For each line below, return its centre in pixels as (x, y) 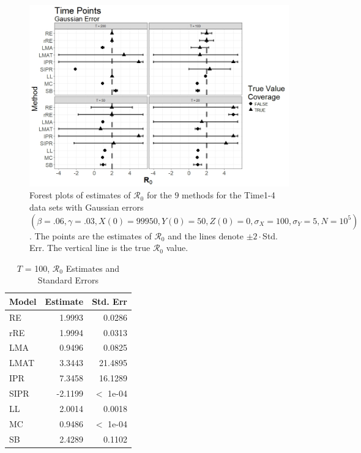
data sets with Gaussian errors (87, 207)
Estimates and (93, 268)
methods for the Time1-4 (229, 195)
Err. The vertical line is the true (90, 248)
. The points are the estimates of (91, 235)
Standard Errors (68, 280)
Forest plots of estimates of (80, 195)
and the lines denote (206, 235)
